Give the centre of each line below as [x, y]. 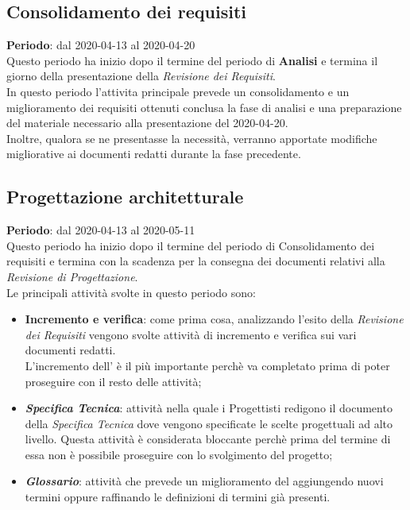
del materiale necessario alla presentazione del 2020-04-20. [147, 123]
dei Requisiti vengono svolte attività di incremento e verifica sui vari [191, 334]
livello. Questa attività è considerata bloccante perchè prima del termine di [208, 439]
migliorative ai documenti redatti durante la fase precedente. [154, 154]
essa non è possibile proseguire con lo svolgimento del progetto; [179, 454]
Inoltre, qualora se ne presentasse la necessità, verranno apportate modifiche [192, 138]
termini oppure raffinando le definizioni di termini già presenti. [178, 497]
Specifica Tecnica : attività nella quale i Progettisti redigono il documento [209, 408]
